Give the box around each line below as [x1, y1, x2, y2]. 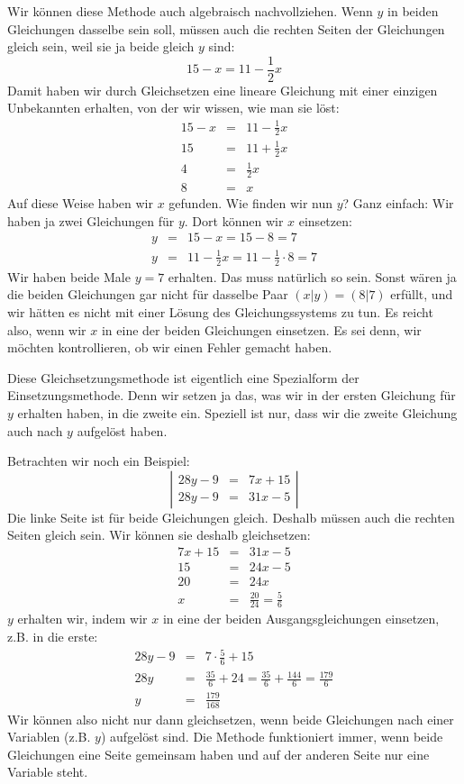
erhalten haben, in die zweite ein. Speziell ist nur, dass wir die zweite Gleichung [17, 403, 458, 422]
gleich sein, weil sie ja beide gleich [7, 37, 195, 56]
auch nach [7, 421, 63, 440]
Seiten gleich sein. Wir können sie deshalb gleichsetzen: [7, 525, 311, 544]
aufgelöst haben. [77, 421, 168, 440]
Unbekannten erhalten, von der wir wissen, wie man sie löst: [7, 98, 340, 117]
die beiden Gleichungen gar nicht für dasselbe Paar [7, 285, 288, 304]
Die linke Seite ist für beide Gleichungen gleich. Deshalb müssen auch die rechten [7, 507, 455, 526]
